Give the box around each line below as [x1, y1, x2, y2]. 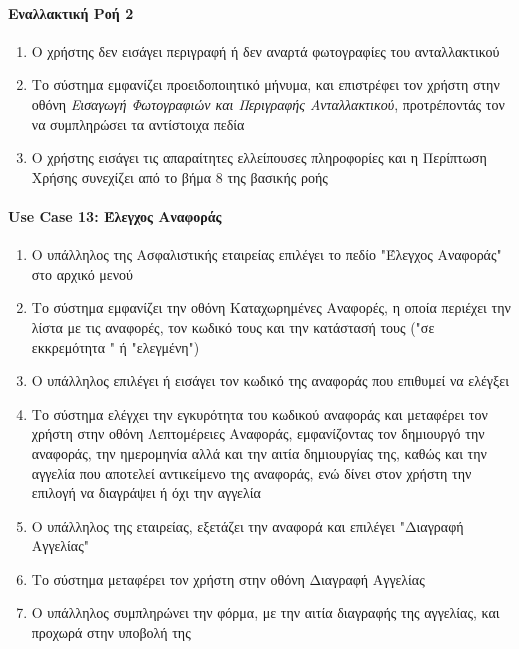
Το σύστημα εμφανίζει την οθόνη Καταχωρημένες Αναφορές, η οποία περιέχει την [31, 297, 511, 318]
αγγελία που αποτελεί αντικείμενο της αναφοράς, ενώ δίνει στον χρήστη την [31, 462, 472, 483]
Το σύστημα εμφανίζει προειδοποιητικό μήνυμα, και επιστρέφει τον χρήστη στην [31, 74, 500, 95]
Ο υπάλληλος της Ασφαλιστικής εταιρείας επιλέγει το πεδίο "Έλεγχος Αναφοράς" [31, 244, 502, 265]
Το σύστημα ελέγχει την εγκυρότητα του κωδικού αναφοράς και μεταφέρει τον [31, 403, 488, 424]
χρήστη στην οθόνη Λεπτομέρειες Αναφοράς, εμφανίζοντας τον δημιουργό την [31, 423, 485, 444]
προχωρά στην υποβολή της [31, 622, 191, 643]
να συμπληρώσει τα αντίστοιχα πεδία [31, 113, 245, 134]
